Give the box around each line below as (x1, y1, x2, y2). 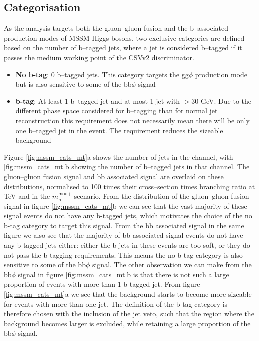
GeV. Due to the (201, 95, 252, 106)
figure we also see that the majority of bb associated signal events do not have (4, 230, 243, 240)
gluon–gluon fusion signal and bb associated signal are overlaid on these (4, 171, 224, 181)
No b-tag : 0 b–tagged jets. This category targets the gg (15, 69, 189, 79)
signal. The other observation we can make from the (92, 259, 252, 270)
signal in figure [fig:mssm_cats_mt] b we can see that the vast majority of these (4, 200, 247, 211)
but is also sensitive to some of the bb (15, 79, 132, 89)
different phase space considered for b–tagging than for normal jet (15, 105, 218, 116)
